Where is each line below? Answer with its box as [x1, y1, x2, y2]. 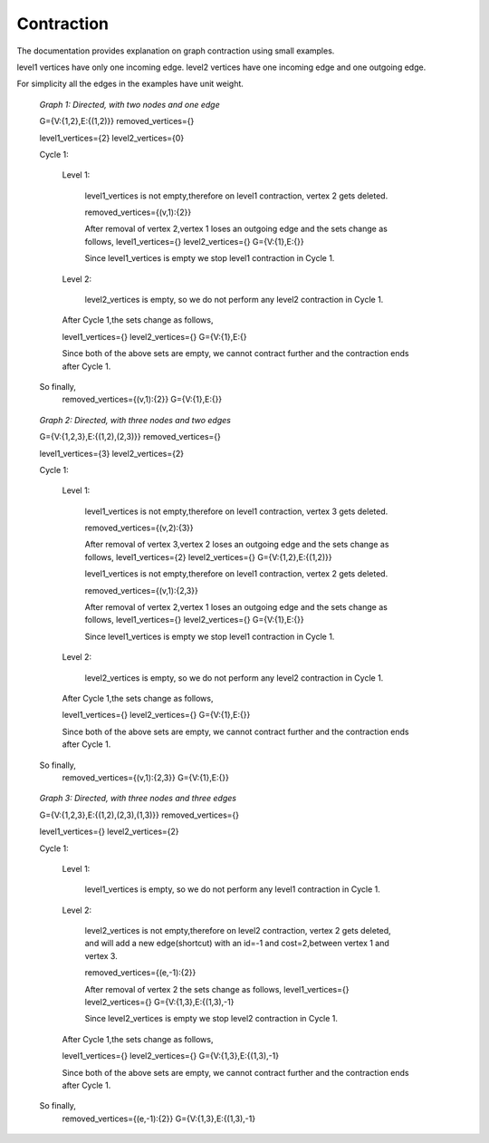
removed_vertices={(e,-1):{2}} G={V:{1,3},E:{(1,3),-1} [62, 1113, 256, 1124]
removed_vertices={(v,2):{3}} [84, 522, 194, 534]
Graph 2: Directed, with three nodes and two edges [39, 414, 231, 425]
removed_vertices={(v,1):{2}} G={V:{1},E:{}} [62, 394, 223, 405]
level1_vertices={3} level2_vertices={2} [39, 448, 185, 459]
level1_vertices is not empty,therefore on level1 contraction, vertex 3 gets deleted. [84, 506, 388, 517]
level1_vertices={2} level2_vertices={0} [39, 132, 185, 143]
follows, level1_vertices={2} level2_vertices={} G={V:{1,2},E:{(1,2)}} [84, 551, 332, 562]
